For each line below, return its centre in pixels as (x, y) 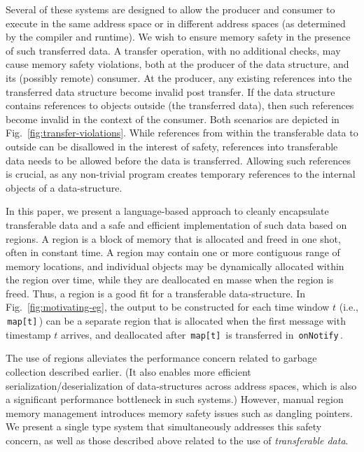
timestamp (28, 334)
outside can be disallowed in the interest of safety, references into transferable (172, 146)
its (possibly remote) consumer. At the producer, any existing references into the (179, 77)
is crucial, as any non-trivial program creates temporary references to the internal (181, 174)
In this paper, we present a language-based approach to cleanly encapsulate (167, 211)
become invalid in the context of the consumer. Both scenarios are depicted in (173, 119)
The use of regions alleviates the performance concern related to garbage (161, 358)
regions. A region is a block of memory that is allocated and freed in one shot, (173, 238)
